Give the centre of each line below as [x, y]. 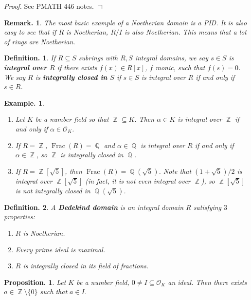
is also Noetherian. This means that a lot [186, 32]
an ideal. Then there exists [207, 282]
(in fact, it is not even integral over [138, 180]
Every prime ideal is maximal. [60, 249]
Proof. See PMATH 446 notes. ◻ [54, 6]
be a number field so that [72, 119]
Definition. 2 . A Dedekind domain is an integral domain [94, 207]
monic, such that [180, 67]
